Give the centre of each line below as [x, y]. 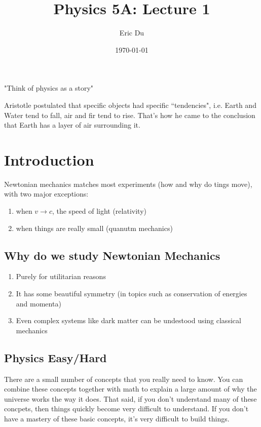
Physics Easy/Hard [55, 357]
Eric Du [132, 33]
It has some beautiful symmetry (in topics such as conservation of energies [132, 293]
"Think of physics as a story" [49, 88]
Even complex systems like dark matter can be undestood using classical [128, 320]
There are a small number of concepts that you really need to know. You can [124, 379]
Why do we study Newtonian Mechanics [112, 255]
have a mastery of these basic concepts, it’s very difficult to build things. [117, 418]
